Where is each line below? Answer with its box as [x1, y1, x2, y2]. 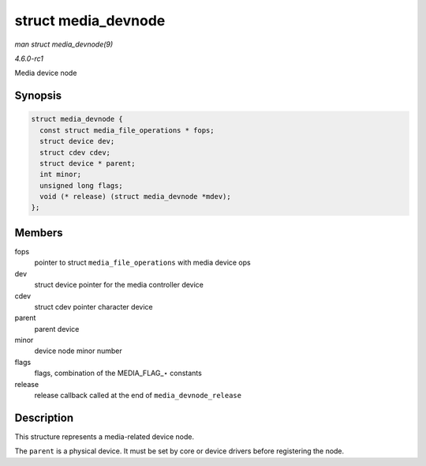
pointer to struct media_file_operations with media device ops [34, 257, 252, 268]
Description [14, 411, 74, 424]
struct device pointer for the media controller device [34, 280, 204, 290]
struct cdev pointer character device [34, 302, 153, 311]
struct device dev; [39, 137, 115, 146]
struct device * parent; [39, 159, 136, 167]
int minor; [39, 170, 82, 179]
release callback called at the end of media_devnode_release [34, 391, 242, 400]
